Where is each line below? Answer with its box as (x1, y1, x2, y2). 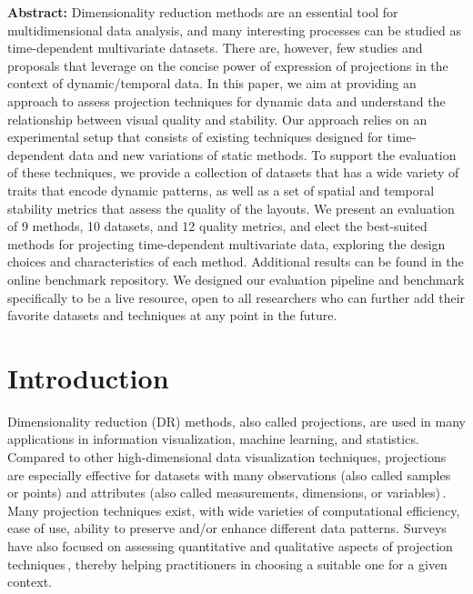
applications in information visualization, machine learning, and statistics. (7, 429, 419, 448)
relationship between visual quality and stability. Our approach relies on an (7, 109, 428, 128)
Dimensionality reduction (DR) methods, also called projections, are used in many (7, 411, 466, 430)
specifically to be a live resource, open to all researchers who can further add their (7, 287, 466, 307)
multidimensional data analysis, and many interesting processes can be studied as (7, 20, 461, 39)
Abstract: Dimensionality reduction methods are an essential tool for (7, 3, 398, 21)
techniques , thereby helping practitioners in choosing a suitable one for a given (7, 554, 448, 573)
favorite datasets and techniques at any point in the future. (7, 306, 337, 325)
